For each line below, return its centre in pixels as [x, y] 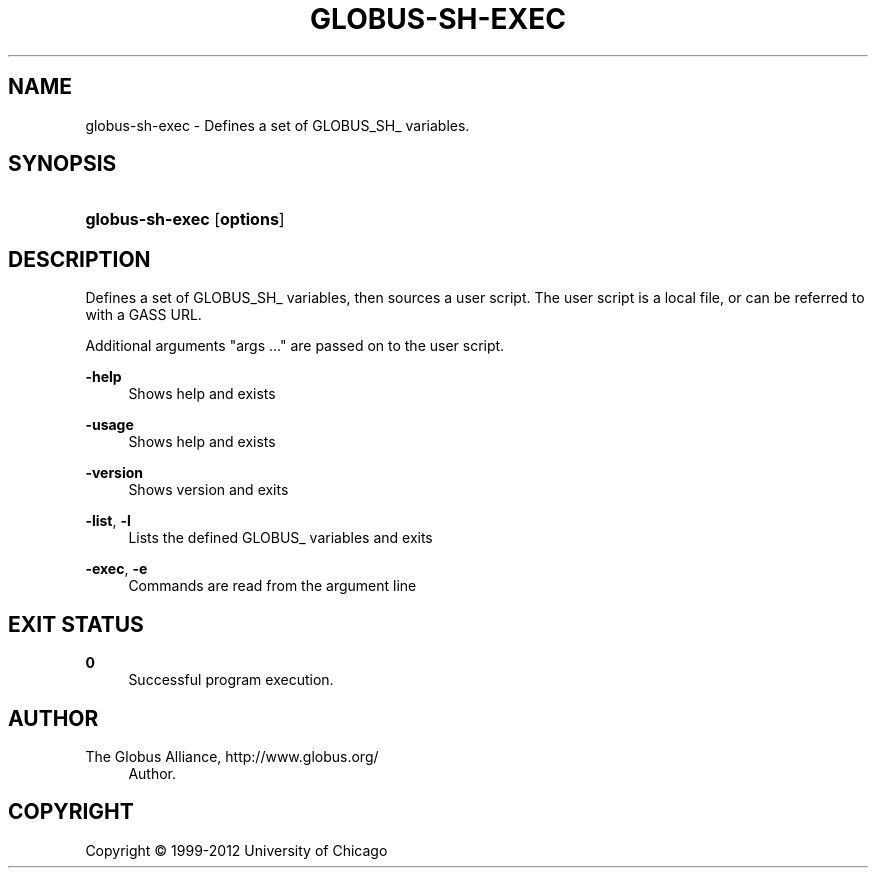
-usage [109, 425]
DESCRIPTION [79, 259]
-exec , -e [116, 569]
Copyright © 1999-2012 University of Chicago [236, 850]
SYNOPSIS [62, 164]
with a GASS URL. [143, 315]
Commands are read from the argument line [272, 586]
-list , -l [108, 521]
